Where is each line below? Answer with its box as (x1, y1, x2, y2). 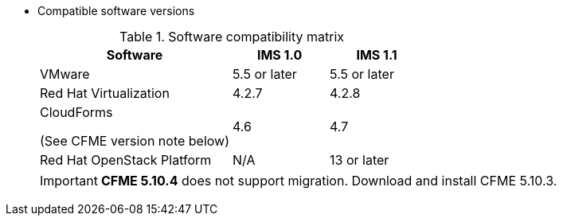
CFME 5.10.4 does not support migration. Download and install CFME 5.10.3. (100, 173, 557, 189)
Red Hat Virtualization (40, 85, 170, 101)
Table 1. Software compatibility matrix (119, 29, 344, 45)
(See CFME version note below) (40, 133, 230, 149)
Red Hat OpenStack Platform (40, 152, 212, 168)
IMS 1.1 (356, 47, 397, 63)
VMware (40, 66, 90, 82)
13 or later (330, 152, 389, 168)
